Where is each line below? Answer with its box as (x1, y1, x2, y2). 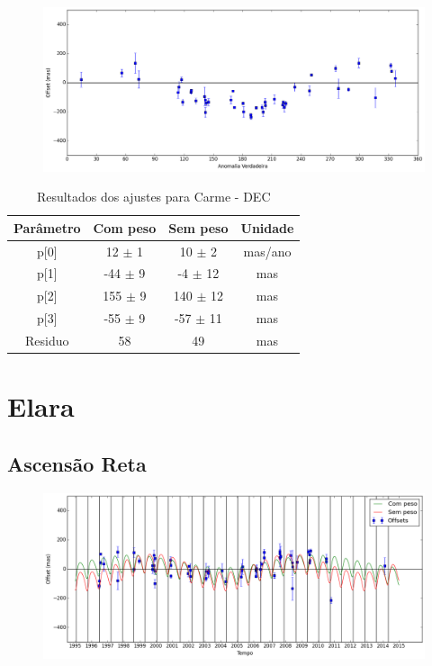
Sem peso (168, 218, 229, 237)
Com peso (93, 218, 157, 237)
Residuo (25, 331, 69, 349)
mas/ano (243, 241, 292, 260)
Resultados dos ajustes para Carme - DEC (36, 187, 271, 206)
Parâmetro (13, 218, 81, 237)
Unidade (240, 218, 294, 237)
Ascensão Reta (7, 449, 147, 477)
